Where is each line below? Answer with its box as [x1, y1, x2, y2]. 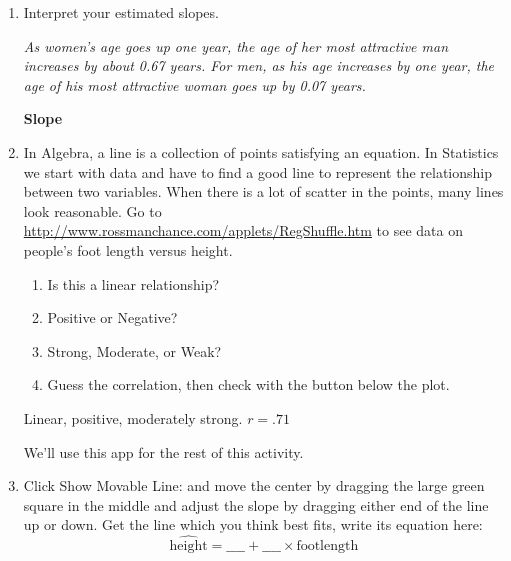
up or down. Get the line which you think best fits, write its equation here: [23, 514, 483, 535]
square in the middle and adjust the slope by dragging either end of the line [23, 494, 489, 515]
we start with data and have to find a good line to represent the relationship [23, 161, 493, 182]
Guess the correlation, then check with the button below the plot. [47, 374, 450, 395]
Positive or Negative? [47, 307, 178, 328]
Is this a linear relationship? [47, 273, 220, 294]
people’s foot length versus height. [23, 239, 233, 260]
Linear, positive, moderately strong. [23, 407, 243, 428]
